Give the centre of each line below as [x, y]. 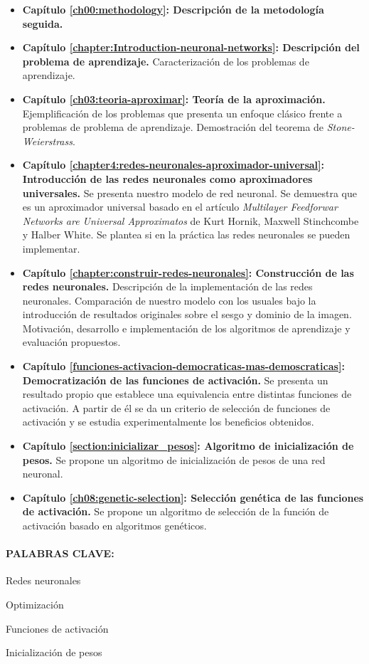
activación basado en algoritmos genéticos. [114, 525]
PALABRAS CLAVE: [60, 553]
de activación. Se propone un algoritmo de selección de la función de [176, 511]
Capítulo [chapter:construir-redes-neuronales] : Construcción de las [188, 272]
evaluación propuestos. [71, 342]
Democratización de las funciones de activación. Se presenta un [175, 380]
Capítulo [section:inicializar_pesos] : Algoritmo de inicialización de [188, 446]
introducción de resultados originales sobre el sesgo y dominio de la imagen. [187, 314]
